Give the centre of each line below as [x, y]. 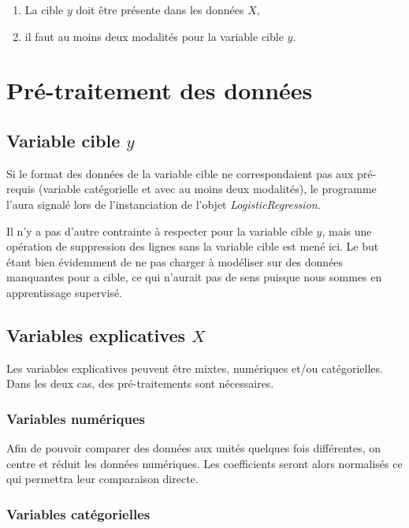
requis [21, 189]
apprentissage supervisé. [64, 292]
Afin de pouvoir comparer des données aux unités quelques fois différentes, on [194, 448]
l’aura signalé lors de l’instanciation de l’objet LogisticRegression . [164, 204]
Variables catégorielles [78, 513]
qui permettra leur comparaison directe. [102, 479]
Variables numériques [76, 418]
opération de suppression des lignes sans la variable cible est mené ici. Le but [193, 246]
